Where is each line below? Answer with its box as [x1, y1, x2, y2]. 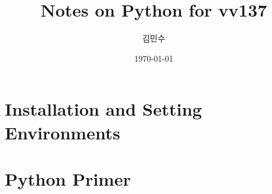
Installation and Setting [5, 97, 202, 121]
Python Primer [5, 166, 131, 190]
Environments [5, 120, 121, 144]
